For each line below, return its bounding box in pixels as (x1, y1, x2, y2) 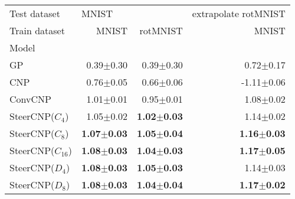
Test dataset (9, 6, 60, 20)
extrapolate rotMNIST (192, 6, 286, 20)
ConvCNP (9, 92, 51, 106)
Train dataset (9, 24, 65, 37)
